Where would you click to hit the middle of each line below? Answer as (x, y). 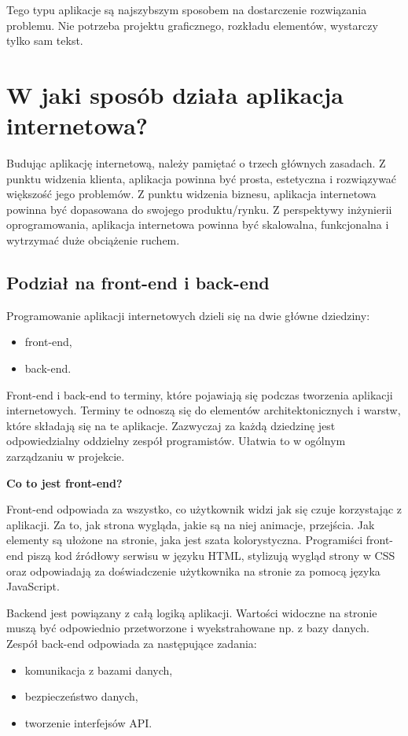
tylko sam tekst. (45, 40)
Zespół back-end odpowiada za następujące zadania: (132, 643)
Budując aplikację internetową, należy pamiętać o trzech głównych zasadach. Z (196, 163)
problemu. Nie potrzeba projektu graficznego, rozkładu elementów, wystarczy (192, 25)
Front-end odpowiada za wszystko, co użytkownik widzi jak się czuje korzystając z (204, 509)
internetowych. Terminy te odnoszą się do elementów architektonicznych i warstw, (204, 410)
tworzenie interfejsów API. (88, 722)
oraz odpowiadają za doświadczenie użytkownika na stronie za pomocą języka (193, 570)
